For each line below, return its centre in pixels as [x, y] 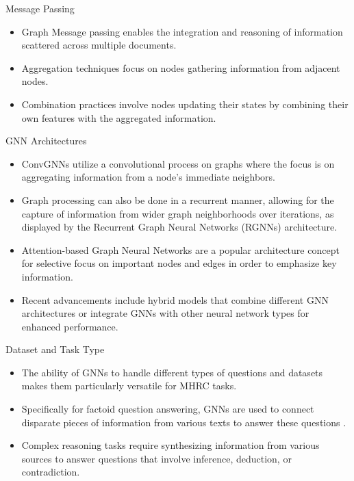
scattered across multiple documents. [99, 45]
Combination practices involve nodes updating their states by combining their [185, 104]
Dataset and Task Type [55, 349]
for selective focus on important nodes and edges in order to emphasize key [179, 263]
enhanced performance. [70, 326]
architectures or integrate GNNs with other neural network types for [165, 313]
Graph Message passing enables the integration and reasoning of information [182, 31]
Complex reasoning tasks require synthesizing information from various [170, 445]
